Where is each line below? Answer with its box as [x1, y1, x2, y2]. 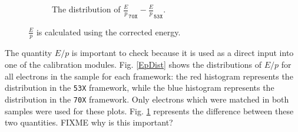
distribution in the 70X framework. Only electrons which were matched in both [5, 93, 289, 105]
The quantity [5, 47, 52, 59]
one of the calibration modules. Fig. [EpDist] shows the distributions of [5, 58, 261, 71]
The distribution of [52, 3, 121, 15]
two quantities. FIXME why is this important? [5, 116, 173, 128]
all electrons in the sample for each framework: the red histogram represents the [5, 70, 293, 82]
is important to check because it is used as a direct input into [71, 47, 294, 59]
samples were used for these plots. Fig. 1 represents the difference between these [5, 104, 294, 117]
